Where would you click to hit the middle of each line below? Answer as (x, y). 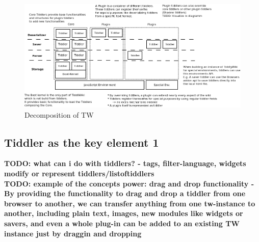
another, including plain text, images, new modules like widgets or (124, 213)
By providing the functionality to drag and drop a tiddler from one (125, 193)
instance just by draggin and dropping (73, 233)
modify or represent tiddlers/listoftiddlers (79, 173)
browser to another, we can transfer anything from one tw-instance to (130, 203)
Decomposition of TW (59, 114)
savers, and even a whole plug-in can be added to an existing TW (122, 223)
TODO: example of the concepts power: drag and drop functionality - (129, 183)
